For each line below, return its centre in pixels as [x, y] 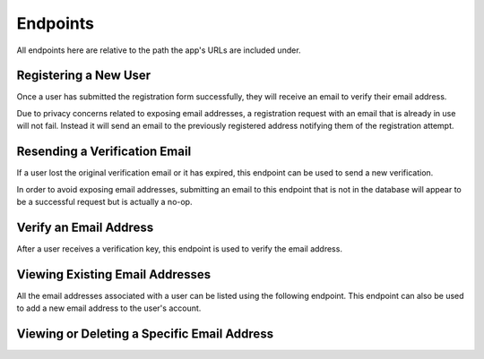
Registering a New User [84, 76]
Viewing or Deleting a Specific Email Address [145, 333]
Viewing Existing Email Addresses [114, 274]
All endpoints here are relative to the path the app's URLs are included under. [159, 50]
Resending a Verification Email [104, 152]
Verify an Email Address [85, 227]
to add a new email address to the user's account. [109, 308]
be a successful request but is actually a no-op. [104, 201]
